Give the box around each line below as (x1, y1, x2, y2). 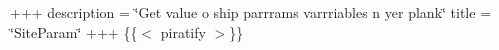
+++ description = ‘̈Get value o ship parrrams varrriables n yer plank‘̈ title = (10, 2, 492, 22)
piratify (160, 21, 206, 42)
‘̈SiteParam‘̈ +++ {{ (10, 21, 138, 42)
